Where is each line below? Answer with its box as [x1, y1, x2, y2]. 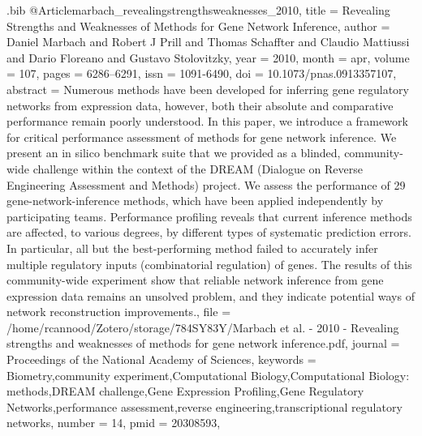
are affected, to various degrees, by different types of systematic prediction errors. [6, 224, 411, 241]
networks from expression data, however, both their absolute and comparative [6, 96, 394, 113]
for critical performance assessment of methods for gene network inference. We [6, 128, 397, 145]
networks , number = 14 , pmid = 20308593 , [6, 414, 221, 431]
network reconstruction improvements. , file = [6, 303, 231, 320]
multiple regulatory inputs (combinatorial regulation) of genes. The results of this [6, 255, 412, 272]
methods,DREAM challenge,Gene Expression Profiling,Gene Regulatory [6, 383, 364, 400]
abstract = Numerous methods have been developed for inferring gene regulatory [6, 80, 409, 97]
